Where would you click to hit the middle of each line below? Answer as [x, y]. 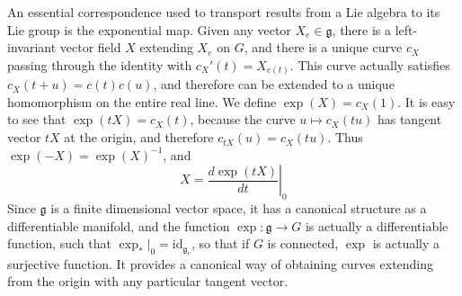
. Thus [345, 137]
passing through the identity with [100, 64]
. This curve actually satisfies [370, 64]
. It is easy [426, 101]
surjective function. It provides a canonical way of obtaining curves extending [221, 263]
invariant [32, 47]
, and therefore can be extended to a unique [274, 84]
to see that [37, 119]
